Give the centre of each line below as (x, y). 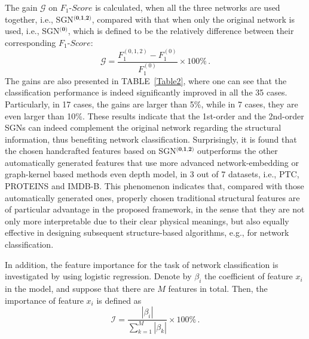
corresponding (30, 42)
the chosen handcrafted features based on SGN (91, 151)
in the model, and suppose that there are (80, 289)
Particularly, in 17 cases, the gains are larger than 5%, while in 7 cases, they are (152, 104)
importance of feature (44, 300)
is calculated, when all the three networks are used (188, 7)
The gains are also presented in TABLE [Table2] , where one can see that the (146, 80)
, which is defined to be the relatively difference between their (181, 31)
